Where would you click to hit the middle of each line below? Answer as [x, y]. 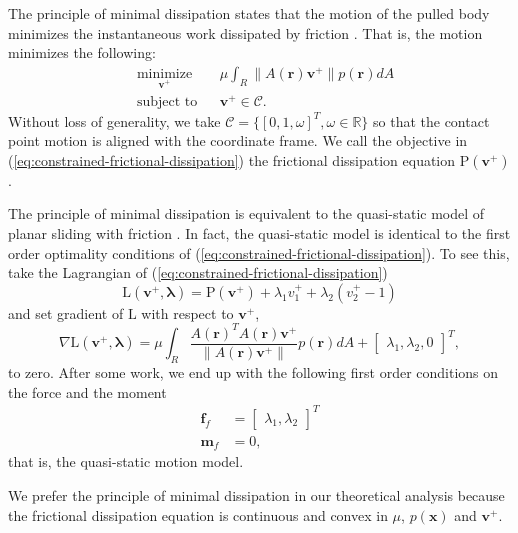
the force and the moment [87, 391]
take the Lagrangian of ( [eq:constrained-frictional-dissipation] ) [198, 272]
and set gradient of [66, 312]
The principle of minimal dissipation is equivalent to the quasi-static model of [246, 213]
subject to [167, 101]
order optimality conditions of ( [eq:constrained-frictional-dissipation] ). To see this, [259, 252]
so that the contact [431, 120]
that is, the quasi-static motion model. [126, 461]
